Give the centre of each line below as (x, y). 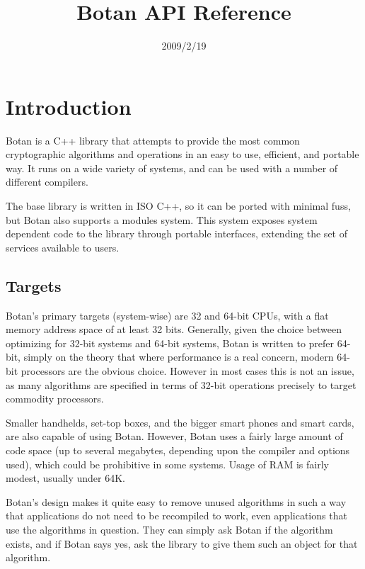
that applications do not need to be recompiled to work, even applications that (176, 516)
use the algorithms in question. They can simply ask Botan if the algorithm (169, 529)
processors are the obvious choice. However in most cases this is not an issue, (187, 370)
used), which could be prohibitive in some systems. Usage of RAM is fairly (167, 464)
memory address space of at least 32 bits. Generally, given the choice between (174, 329)
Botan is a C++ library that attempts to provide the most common (153, 140)
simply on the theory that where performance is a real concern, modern (179, 357)
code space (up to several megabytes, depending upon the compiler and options (178, 450)
